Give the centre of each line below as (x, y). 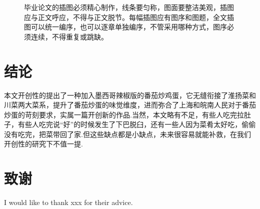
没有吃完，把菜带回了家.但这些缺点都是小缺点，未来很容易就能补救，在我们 (127, 134)
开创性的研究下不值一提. (43, 144)
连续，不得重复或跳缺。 (69, 36)
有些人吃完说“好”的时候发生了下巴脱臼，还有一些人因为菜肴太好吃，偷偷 (137, 124)
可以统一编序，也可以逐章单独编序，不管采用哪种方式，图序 (129, 27)
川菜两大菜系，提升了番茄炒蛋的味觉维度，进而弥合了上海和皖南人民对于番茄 (130, 105)
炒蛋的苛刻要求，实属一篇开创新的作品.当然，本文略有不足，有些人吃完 (120, 114)
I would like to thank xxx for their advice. (68, 202)
